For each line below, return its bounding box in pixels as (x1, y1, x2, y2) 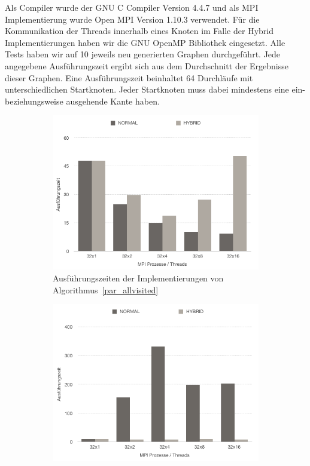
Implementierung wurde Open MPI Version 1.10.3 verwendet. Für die (5, 13, 260, 25)
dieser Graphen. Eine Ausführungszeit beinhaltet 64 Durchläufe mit (5, 71, 253, 84)
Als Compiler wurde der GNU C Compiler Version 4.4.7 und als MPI (5, 1, 259, 13)
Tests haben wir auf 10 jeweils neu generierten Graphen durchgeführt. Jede (5, 48, 281, 60)
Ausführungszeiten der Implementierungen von (53, 272, 224, 284)
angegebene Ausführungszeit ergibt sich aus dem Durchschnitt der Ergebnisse (5, 59, 289, 72)
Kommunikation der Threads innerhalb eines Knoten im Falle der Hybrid (5, 24, 273, 37)
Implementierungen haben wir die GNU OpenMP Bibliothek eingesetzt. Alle (5, 36, 285, 48)
